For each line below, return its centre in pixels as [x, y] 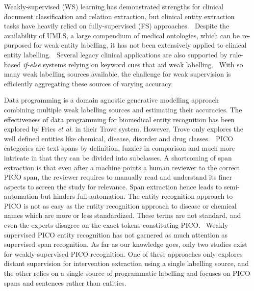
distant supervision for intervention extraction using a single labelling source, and [127, 263]
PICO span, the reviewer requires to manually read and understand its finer [118, 177]
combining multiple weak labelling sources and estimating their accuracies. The [123, 109]
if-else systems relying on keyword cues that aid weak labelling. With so [133, 64]
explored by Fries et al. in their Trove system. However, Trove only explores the [124, 129]
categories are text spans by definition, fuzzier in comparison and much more [120, 148]
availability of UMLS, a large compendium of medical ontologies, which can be [122, 35]
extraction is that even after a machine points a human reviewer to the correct [122, 167]
